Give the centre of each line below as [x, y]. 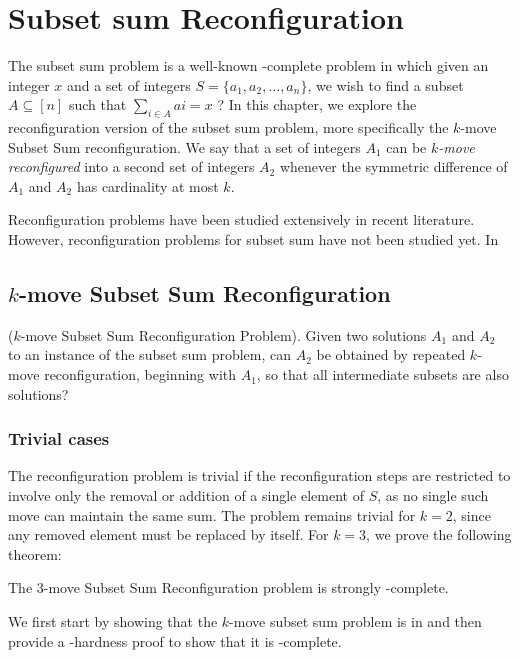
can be [406, 146]
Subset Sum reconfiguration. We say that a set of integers [184, 146]
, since [471, 514]
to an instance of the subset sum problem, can [150, 354]
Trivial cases [59, 438]
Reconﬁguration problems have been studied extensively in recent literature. [241, 219]
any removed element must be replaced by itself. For [168, 534]
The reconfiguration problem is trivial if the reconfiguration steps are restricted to [259, 475]
